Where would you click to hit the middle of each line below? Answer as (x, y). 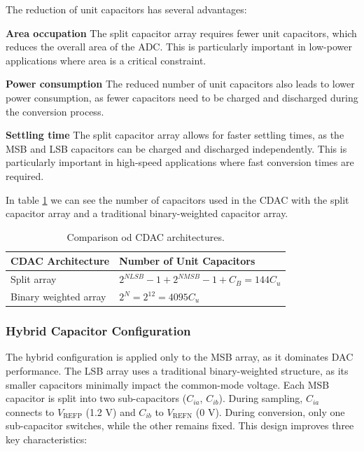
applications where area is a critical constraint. (106, 60)
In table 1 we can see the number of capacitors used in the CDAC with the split (177, 199)
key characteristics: (47, 439)
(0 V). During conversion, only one (270, 411)
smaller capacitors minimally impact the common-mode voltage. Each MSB (168, 384)
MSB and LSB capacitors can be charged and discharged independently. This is (176, 148)
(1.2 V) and (111, 411)
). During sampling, (261, 398)
